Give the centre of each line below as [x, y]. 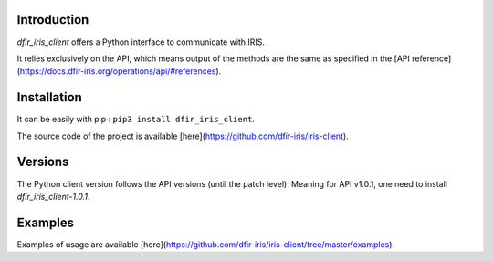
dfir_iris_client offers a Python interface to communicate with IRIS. [141, 42]
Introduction [53, 20]
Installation [49, 97]
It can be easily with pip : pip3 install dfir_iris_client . [136, 120]
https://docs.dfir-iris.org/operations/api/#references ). [121, 71]
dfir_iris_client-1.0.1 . [53, 196]
